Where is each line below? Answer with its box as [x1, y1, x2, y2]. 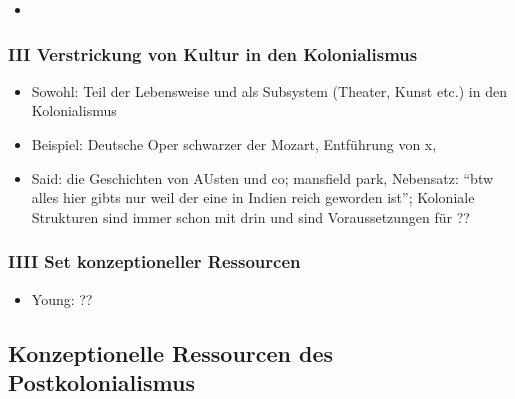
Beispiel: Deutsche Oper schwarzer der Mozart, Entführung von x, [31, 134, 437, 154]
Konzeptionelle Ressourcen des [8, 337, 334, 368]
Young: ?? [31, 288, 93, 309]
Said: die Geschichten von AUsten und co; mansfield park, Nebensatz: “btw [31, 167, 494, 188]
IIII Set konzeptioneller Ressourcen [8, 249, 301, 274]
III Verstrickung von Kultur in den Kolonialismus [8, 41, 418, 66]
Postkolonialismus [8, 366, 195, 397]
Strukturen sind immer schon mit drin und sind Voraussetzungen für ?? [31, 206, 470, 227]
